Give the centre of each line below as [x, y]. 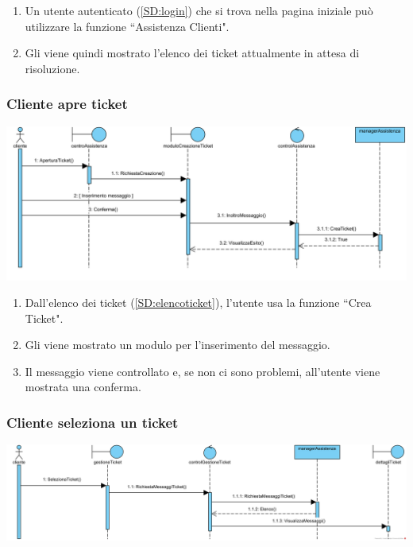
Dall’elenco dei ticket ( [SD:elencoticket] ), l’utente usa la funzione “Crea [198, 303]
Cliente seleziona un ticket [93, 422]
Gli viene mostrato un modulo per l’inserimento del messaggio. [178, 345]
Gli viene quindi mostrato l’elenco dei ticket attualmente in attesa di [192, 53]
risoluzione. [52, 68]
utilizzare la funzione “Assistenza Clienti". [127, 26]
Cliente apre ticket [67, 104]
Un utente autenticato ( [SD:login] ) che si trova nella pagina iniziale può [199, 10]
